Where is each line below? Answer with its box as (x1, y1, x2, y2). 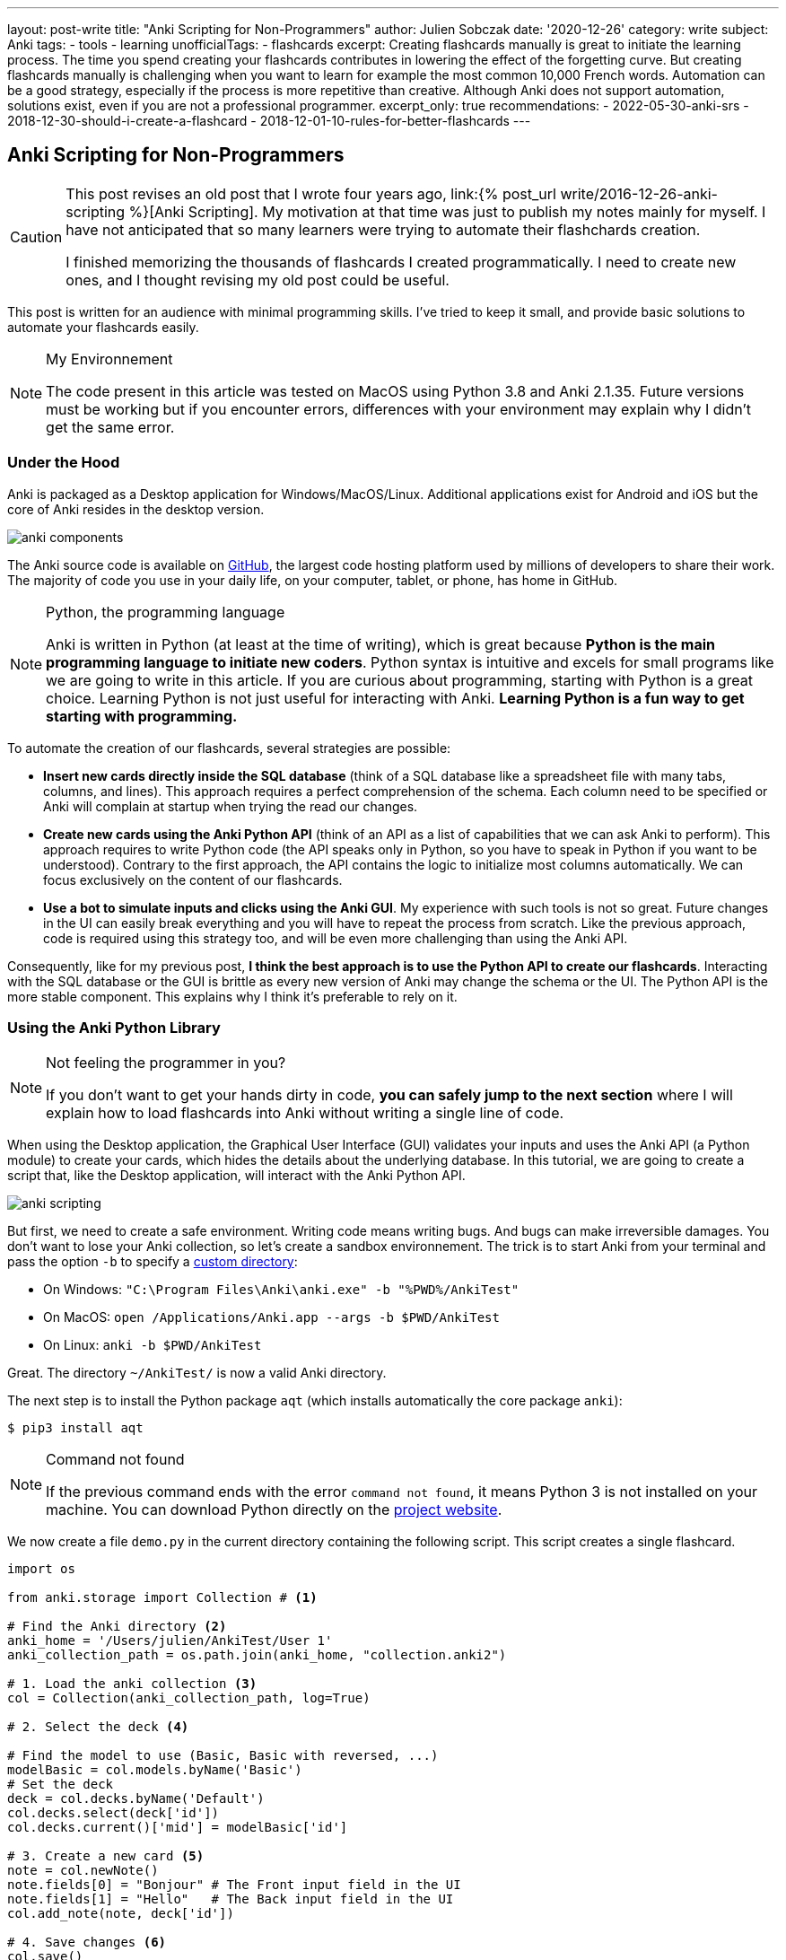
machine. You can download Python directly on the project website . (46, 1501, 502, 1519)
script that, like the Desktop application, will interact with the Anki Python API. (7, 1168, 466, 1184)
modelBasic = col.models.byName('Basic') (7, 1763, 302, 1778)
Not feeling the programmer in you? (46, 1054, 286, 1072)
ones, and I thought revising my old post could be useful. (65, 270, 450, 289)
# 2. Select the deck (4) (7, 1719, 189, 1735)
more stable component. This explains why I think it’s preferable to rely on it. (7, 988, 458, 1004)
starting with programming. (46, 706, 238, 725)
